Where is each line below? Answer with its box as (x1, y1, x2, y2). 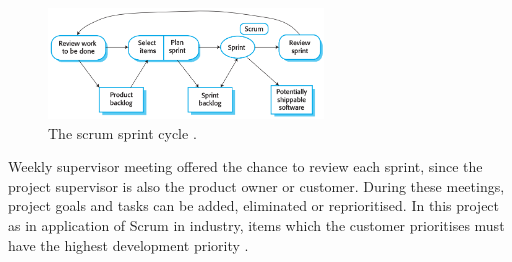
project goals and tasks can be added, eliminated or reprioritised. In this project (8, 195, 500, 216)
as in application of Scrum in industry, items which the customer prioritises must (8, 215, 505, 235)
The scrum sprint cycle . (48, 122, 197, 143)
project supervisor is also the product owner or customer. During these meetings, (8, 175, 505, 196)
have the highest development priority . (8, 234, 249, 255)
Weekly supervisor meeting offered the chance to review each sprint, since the (8, 156, 483, 177)
